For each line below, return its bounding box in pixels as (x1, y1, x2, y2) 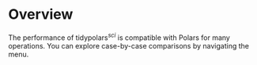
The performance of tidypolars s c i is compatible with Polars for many (8, 31, 231, 42)
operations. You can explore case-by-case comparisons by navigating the (8, 41, 249, 50)
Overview (8, 5, 74, 23)
